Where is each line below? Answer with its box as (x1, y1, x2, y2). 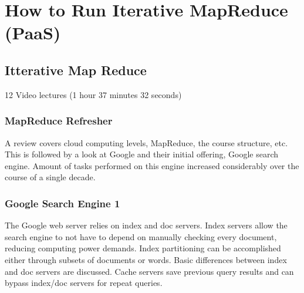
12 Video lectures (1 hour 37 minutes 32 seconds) (5, 88, 182, 100)
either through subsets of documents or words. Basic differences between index (5, 253, 287, 265)
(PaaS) (5, 21, 61, 45)
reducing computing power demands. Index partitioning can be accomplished (5, 242, 281, 254)
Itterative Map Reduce (5, 60, 147, 79)
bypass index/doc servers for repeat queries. (5, 277, 163, 289)
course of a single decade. (5, 171, 96, 183)
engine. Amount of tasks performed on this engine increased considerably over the (5, 159, 299, 171)
